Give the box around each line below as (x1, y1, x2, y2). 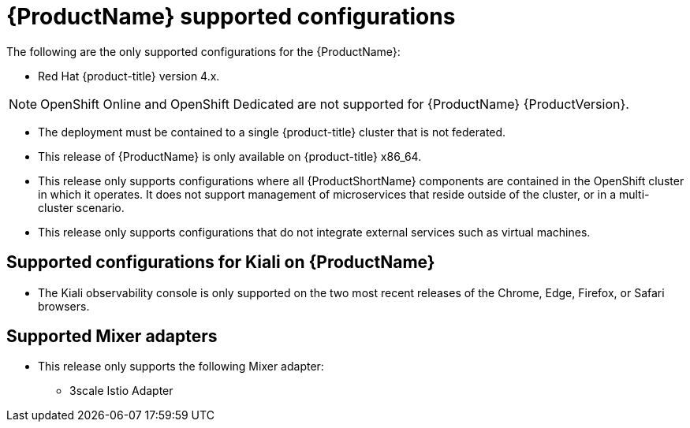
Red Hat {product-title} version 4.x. (38, 69, 220, 83)
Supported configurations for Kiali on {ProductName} (6, 252, 435, 273)
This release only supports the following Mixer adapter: (38, 359, 324, 374)
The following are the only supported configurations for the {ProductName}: (6, 44, 401, 58)
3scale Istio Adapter (69, 384, 173, 398)
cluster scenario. (38, 200, 125, 214)
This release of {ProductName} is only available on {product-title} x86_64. (38, 149, 422, 163)
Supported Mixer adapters (6, 326, 218, 347)
